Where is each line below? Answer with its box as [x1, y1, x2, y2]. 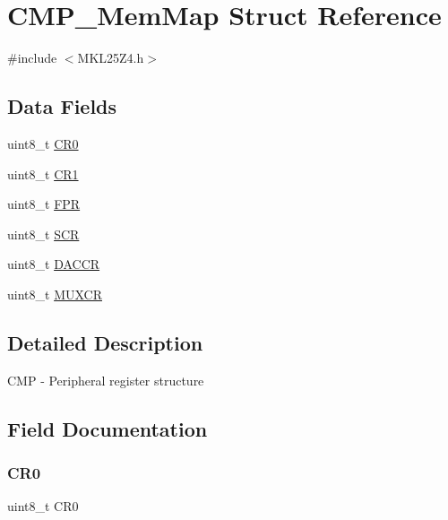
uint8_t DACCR [7, 255, 100, 273]
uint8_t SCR [7, 224, 80, 243]
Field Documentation [7, 414, 208, 442]
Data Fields [7, 92, 117, 120]
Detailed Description [7, 328, 203, 356]
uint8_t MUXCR [7, 284, 102, 303]
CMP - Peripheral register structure [7, 370, 204, 389]
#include [7, 48, 57, 67]
